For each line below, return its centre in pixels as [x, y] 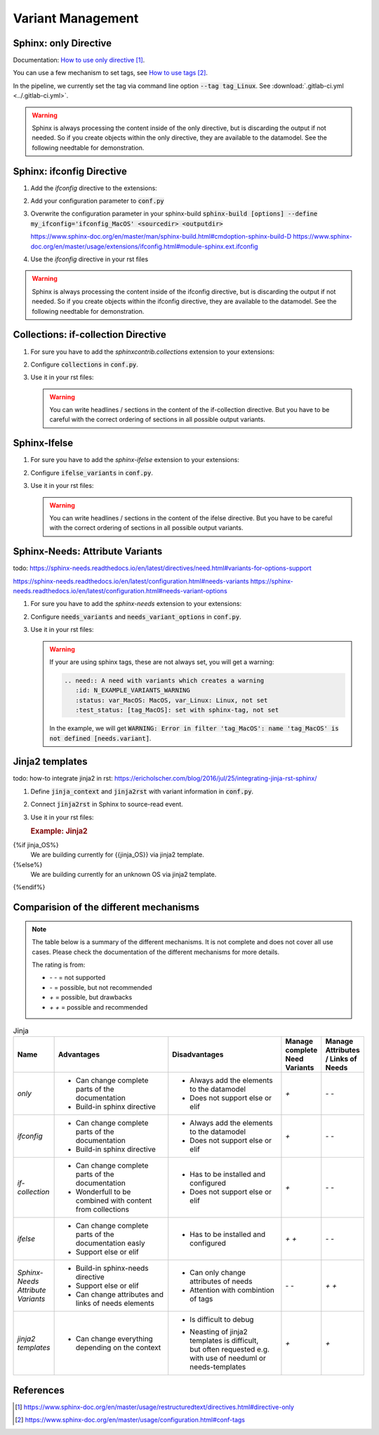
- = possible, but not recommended [101, 987]
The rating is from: [59, 965]
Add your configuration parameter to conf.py [97, 201]
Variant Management [76, 18]
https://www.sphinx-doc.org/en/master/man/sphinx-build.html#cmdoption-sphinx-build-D [161, 237]
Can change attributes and [120, 1295]
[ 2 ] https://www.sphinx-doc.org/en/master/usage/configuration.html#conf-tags [130, 1420]
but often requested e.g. [230, 1349]
